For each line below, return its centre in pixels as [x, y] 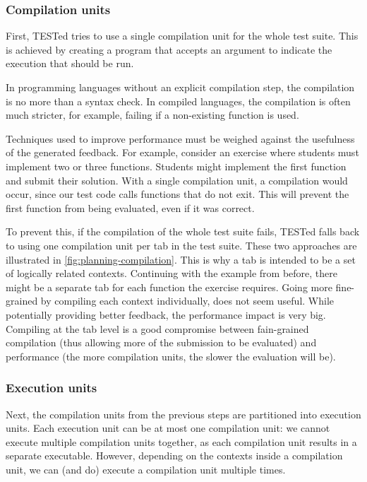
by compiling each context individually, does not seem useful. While [187, 301]
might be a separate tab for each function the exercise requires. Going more [169, 287]
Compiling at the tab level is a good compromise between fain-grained [157, 328]
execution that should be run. [70, 63]
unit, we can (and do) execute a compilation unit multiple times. [146, 469]
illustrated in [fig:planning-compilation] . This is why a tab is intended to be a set [181, 259]
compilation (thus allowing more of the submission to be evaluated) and [161, 342]
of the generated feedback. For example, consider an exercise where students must [182, 152]
